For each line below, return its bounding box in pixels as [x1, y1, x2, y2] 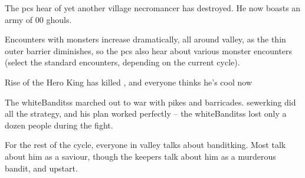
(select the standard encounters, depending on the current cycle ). [5, 56, 240, 68]
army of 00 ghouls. [5, 13, 72, 25]
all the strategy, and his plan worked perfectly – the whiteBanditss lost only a [5, 107, 287, 120]
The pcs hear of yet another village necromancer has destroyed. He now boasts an [5, 2, 301, 14]
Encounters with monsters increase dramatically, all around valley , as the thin [5, 33, 286, 45]
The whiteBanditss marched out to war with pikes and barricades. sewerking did [5, 95, 296, 108]
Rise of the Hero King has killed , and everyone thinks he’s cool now [5, 75, 252, 88]
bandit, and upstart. [5, 161, 78, 174]
